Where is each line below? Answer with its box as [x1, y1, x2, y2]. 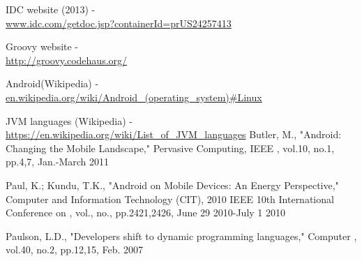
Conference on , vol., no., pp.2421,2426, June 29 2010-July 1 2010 [6, 205, 286, 220]
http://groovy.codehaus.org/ [6, 52, 128, 67]
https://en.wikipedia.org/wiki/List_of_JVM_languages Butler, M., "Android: [6, 127, 342, 142]
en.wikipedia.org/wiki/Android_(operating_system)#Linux [6, 89, 262, 104]
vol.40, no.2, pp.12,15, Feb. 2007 [6, 242, 144, 257]
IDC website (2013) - [6, 2, 96, 16]
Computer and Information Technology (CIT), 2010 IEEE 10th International [6, 191, 334, 206]
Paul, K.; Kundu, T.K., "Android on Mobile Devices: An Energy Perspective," [6, 177, 339, 192]
